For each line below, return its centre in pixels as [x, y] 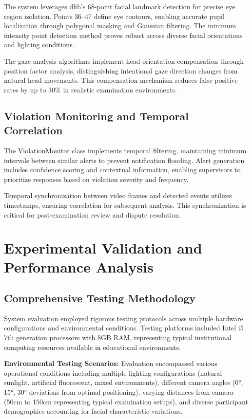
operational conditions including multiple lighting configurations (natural [113, 373]
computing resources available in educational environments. [93, 347]
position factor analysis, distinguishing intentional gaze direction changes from [121, 70]
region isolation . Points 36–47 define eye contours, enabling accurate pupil [114, 16]
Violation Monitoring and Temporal [97, 116]
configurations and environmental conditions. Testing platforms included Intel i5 [124, 328]
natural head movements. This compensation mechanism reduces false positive [121, 80]
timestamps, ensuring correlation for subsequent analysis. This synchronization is [125, 205]
